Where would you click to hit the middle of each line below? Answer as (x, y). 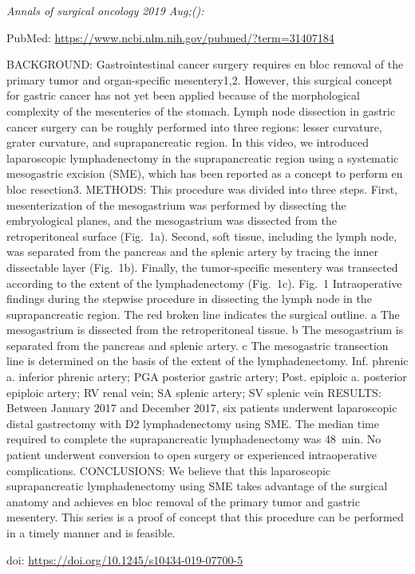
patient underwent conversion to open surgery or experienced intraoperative (192, 455)
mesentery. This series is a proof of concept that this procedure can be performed (205, 517)
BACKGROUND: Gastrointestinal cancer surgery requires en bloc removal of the (205, 64)
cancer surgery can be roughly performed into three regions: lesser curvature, (194, 126)
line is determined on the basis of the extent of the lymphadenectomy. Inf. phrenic (207, 361)
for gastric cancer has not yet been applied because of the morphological (183, 95)
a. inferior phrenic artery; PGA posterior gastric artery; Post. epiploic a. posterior (207, 377)
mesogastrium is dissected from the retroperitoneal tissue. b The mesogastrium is (205, 330)
